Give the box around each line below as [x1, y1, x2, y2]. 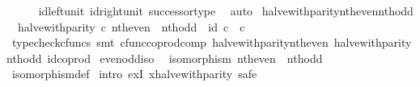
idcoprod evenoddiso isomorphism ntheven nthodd [47, 49, 323, 66]
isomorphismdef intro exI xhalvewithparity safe [11, 65, 257, 82]
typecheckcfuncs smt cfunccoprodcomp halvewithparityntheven [11, 34, 329, 51]
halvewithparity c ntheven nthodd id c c [17, 18, 245, 35]
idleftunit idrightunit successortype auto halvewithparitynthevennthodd [38, 2, 414, 19]
